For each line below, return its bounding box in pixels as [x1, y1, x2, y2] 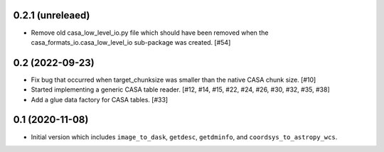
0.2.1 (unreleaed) [13, 9, 90, 21]
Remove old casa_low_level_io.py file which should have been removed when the [31, 28, 269, 37]
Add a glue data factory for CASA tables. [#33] [31, 95, 169, 104]
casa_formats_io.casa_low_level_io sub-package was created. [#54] [31, 38, 231, 46]
